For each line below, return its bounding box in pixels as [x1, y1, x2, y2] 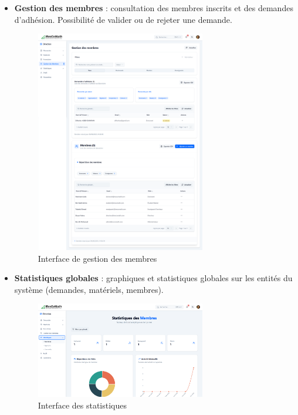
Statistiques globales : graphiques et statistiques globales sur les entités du [14, 272, 293, 284]
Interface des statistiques [38, 399, 127, 411]
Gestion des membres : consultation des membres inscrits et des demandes [14, 2, 293, 14]
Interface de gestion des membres [38, 252, 157, 264]
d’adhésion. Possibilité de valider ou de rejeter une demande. [14, 13, 232, 25]
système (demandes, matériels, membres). [14, 283, 164, 295]
